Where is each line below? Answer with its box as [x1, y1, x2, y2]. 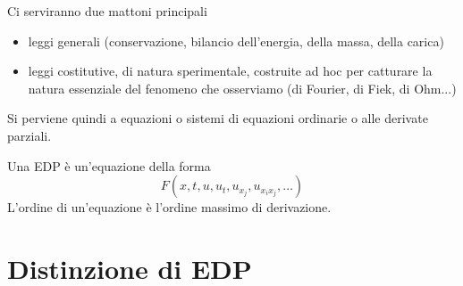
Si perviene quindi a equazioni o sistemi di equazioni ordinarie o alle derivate [7, 109, 428, 127]
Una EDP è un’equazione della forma [7, 156, 211, 175]
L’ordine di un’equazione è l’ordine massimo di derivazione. [7, 198, 332, 217]
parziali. [7, 126, 52, 144]
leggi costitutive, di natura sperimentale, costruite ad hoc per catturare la [28, 61, 433, 80]
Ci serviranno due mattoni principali [7, 2, 207, 20]
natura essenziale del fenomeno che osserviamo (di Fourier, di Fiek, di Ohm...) [28, 78, 457, 97]
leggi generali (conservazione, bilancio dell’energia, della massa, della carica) [28, 31, 444, 50]
